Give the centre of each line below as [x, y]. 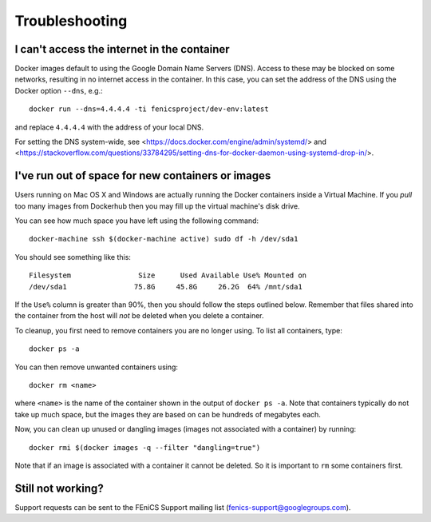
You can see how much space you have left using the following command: [137, 221]
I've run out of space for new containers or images [143, 176]
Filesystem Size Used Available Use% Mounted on [168, 275]
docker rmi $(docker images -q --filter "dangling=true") [145, 447]
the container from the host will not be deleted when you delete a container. [139, 316]
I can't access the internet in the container [123, 49]
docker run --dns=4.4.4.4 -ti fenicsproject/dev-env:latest [149, 109]
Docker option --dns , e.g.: [59, 90]
